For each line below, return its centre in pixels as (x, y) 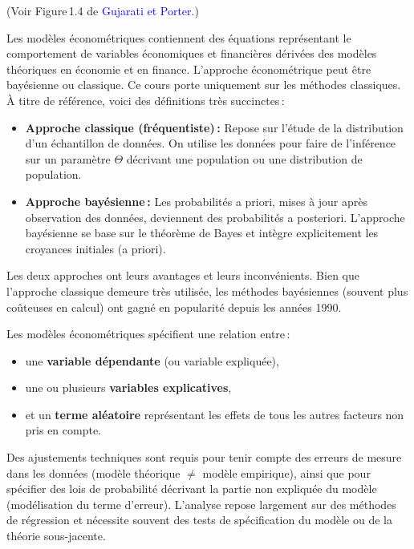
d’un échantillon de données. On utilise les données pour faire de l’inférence (211, 143)
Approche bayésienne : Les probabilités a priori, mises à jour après (197, 201)
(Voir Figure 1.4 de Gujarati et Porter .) (103, 10)
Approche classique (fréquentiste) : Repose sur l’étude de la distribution (214, 127)
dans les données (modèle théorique (93, 472)
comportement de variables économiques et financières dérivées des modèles (192, 53)
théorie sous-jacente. (56, 536)
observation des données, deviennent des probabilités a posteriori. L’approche (215, 217)
